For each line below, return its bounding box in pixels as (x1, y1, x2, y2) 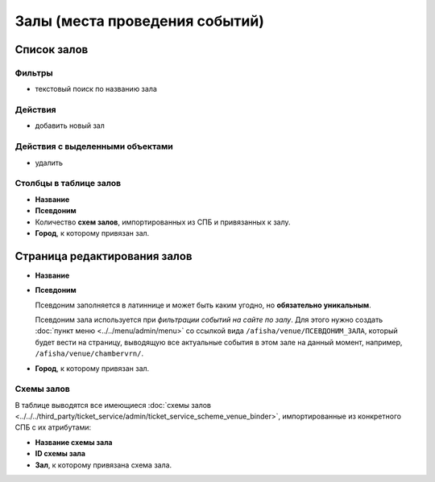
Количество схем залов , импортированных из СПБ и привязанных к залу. (35, 217, 291, 227)
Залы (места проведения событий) (14, 12, 265, 30)
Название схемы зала (35, 437, 113, 447)
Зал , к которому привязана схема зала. (35, 459, 172, 470)
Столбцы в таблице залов (14, 178, 122, 189)
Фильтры (14, 67, 53, 78)
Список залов (14, 43, 89, 56)
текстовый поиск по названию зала (35, 84, 157, 94)
